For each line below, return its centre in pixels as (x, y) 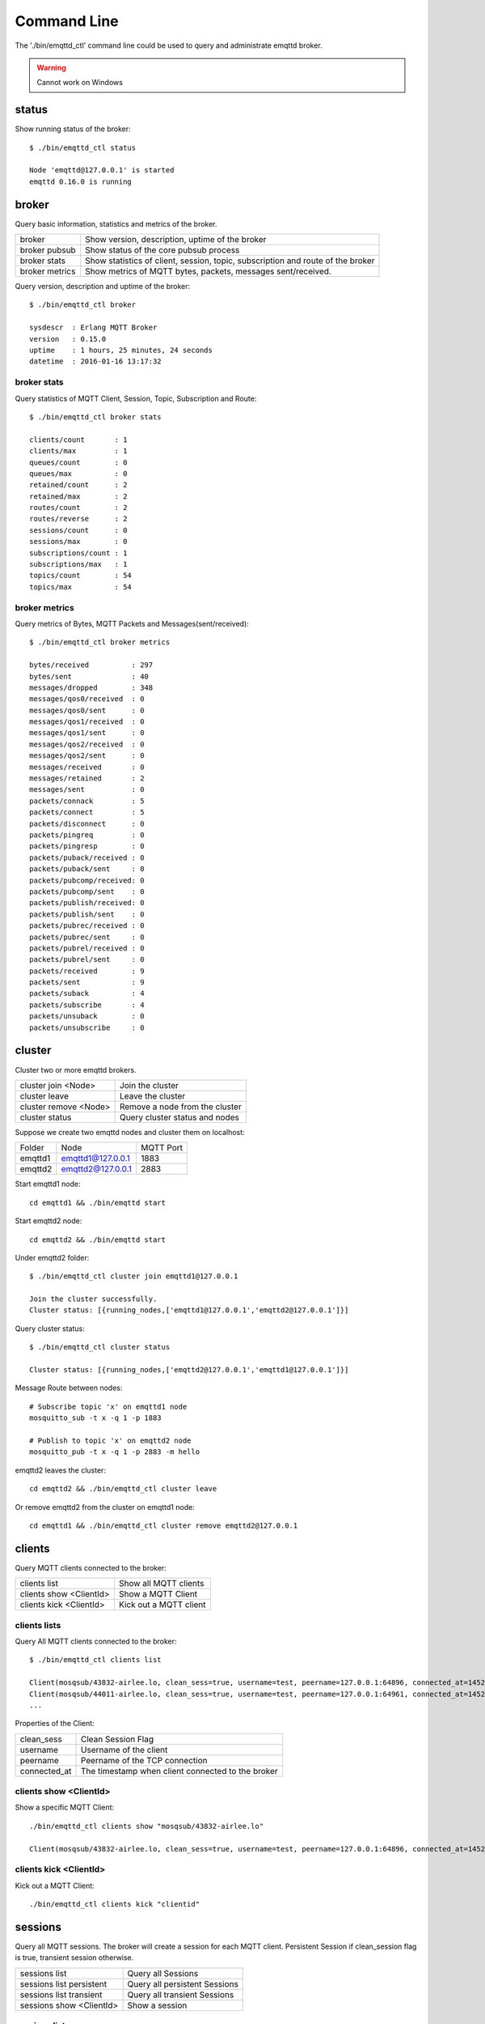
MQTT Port (162, 1148)
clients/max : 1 (78, 451)
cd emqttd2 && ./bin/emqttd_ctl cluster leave (123, 1489)
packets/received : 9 (87, 971)
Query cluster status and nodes (179, 1117)
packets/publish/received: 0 (87, 903)
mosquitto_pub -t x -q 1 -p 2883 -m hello (115, 1452)
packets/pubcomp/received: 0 (87, 880)
